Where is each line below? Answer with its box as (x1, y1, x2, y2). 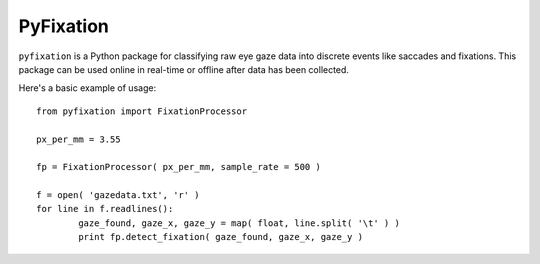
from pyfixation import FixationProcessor (36, 105, 248, 117)
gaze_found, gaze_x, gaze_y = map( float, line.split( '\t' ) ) (78, 217, 400, 229)
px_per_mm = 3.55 (36, 133, 121, 145)
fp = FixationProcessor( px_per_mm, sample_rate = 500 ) (36, 161, 322, 173)
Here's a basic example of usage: (18, 82, 157, 94)
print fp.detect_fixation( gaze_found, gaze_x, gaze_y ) (78, 231, 364, 243)
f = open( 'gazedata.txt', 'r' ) (36, 190, 200, 201)
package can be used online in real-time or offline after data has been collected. (18, 63, 350, 75)
